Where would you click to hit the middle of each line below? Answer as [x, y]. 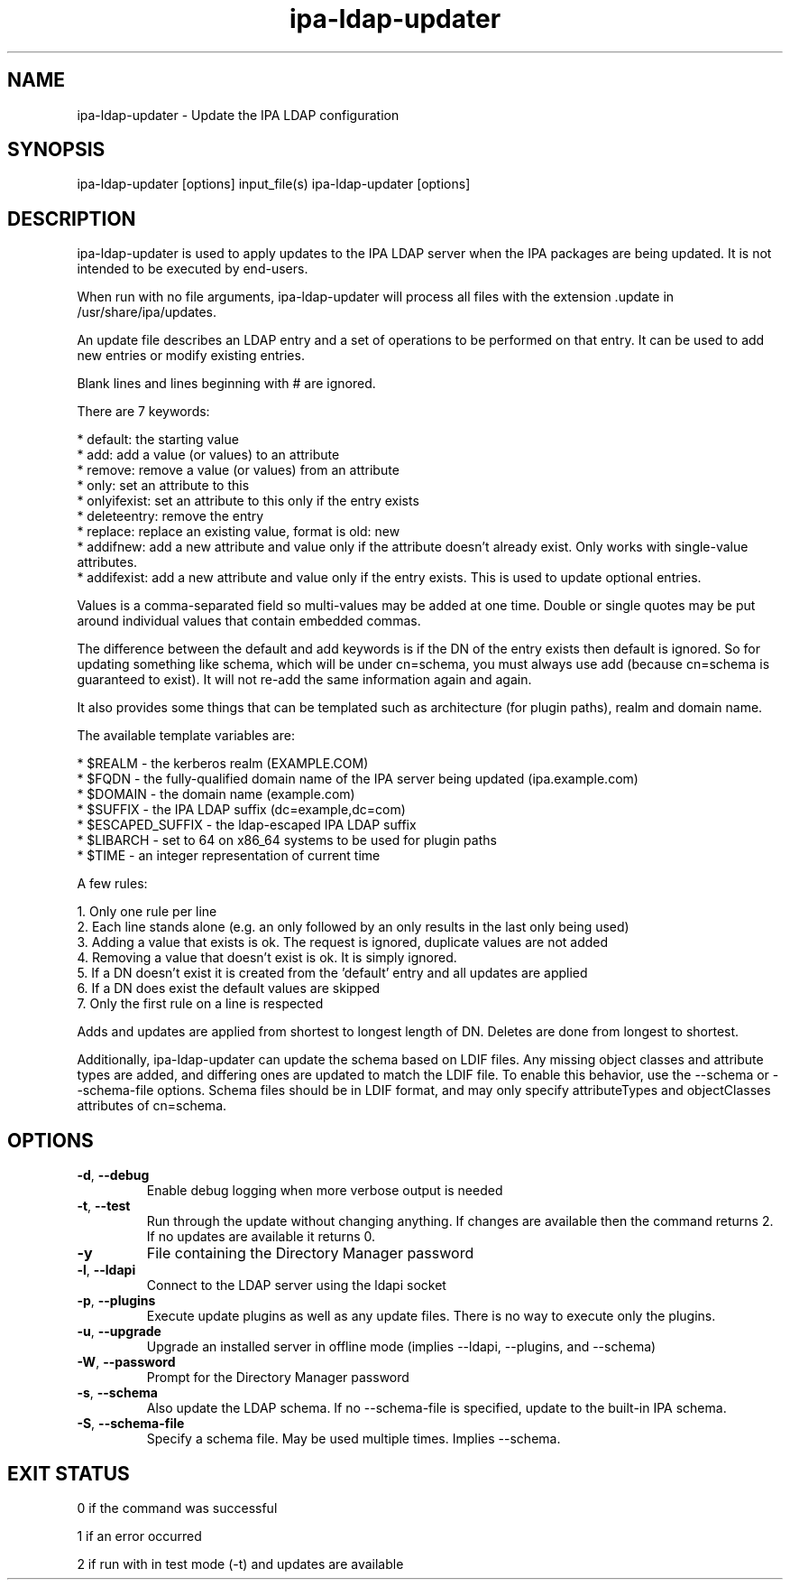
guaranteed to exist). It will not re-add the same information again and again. [304, 680]
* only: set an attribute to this [163, 486]
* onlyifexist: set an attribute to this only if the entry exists [248, 501]
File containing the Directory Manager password [310, 1253]
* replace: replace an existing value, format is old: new [239, 532]
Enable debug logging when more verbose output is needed [325, 1191]
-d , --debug [113, 1175]
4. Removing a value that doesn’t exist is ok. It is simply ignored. [267, 958]
